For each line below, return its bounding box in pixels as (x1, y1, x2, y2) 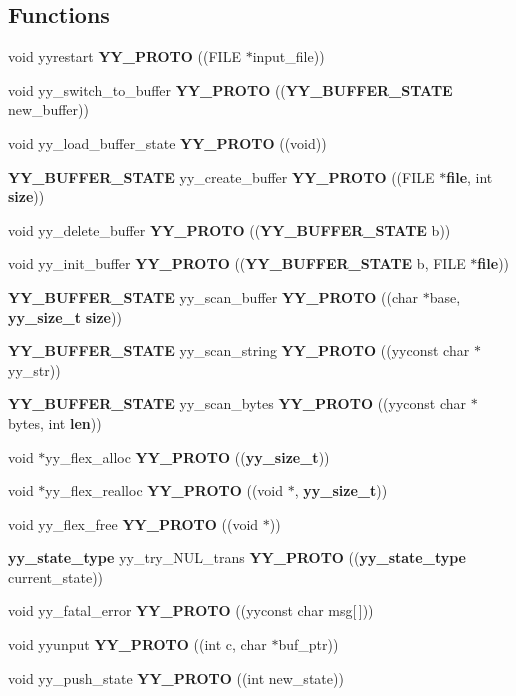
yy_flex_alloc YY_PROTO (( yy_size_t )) (45, 446, 330, 467)
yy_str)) (8, 359, 61, 380)
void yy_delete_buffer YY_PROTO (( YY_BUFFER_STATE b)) (8, 219, 451, 240)
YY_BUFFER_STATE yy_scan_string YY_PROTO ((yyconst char (8, 340, 470, 361)
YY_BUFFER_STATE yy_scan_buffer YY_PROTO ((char (8, 286, 419, 307)
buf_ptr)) (278, 634, 339, 655)
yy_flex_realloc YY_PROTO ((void (45, 480, 284, 501)
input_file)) (252, 46, 325, 67)
